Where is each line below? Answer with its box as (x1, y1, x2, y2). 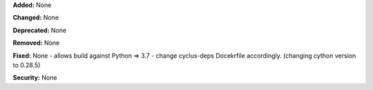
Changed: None (12, 14, 59, 22)
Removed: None (12, 38, 60, 47)
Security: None (12, 74, 57, 82)
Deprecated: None (12, 26, 67, 34)
